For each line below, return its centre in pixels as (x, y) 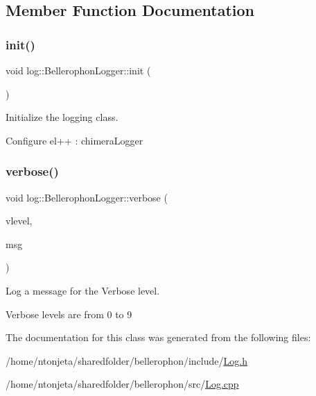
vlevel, (19, 221)
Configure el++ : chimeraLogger (74, 140)
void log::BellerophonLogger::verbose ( (87, 197)
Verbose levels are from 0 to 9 (69, 314)
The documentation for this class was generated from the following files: (158, 337)
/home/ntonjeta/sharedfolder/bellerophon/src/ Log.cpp (122, 384)
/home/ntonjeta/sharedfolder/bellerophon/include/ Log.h (126, 360)
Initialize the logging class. (62, 117)
